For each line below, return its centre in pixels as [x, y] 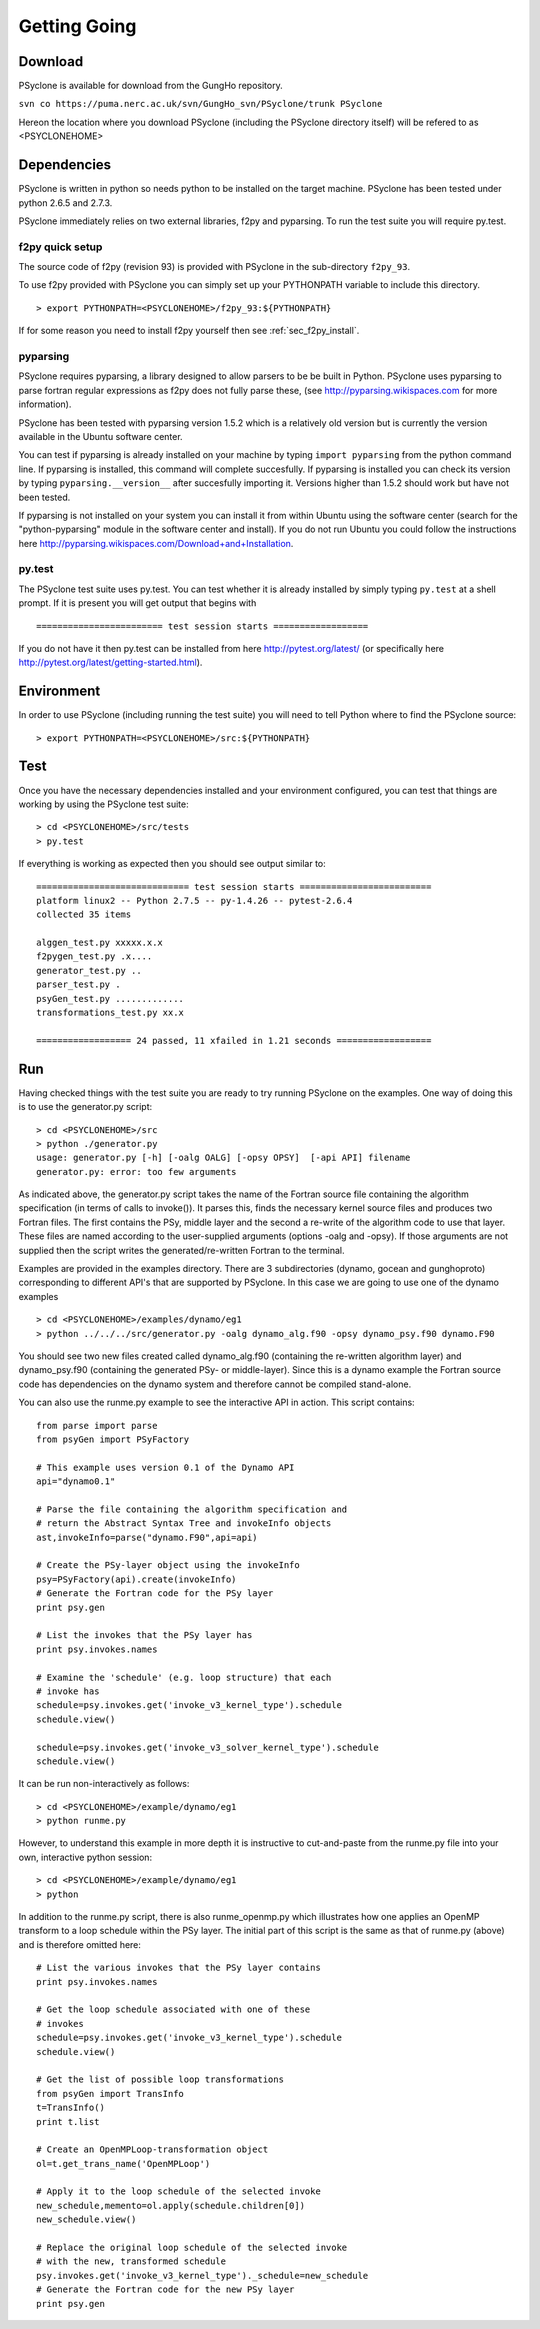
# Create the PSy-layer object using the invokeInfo [168, 1565]
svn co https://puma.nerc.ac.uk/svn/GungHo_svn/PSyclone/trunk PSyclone [200, 104]
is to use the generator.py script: [85, 1107]
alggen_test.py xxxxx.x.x [100, 943]
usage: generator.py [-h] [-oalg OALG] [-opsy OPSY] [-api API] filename [223, 1158]
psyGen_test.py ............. [110, 998]
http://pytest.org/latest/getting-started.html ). [110, 662]
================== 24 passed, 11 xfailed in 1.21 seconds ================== [234, 1040]
